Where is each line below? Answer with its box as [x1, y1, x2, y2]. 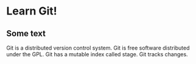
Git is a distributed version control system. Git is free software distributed [6, 44, 190, 51]
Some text [6, 28, 46, 39]
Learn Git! [6, 4, 58, 18]
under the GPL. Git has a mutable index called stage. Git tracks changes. [6, 51, 188, 58]
